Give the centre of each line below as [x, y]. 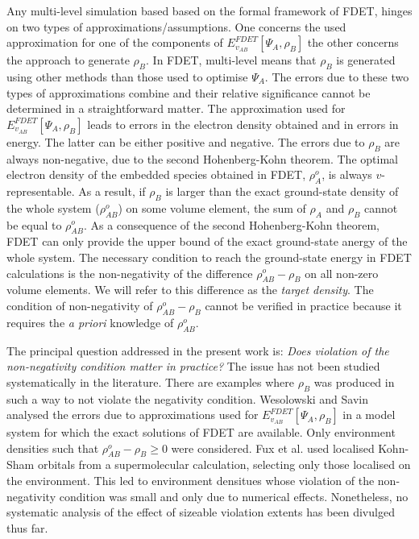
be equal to [34, 224]
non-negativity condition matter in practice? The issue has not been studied [193, 366]
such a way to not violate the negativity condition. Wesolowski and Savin [188, 398]
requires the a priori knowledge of [90, 322]
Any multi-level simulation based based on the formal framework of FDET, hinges [209, 10]
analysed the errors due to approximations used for [133, 415]
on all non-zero [342, 273]
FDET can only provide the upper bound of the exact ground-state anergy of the [207, 241]
